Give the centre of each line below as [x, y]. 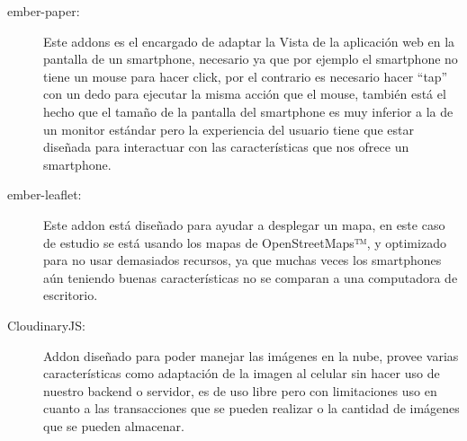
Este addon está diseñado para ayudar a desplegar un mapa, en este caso [244, 224]
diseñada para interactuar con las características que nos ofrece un [226, 147]
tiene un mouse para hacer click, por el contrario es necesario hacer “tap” [246, 76]
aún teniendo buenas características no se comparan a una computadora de [251, 277]
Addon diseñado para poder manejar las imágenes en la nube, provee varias [251, 355]
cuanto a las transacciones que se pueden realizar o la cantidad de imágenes [251, 408]
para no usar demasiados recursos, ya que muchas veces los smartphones [242, 260]
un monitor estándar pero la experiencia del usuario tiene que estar [229, 129]
